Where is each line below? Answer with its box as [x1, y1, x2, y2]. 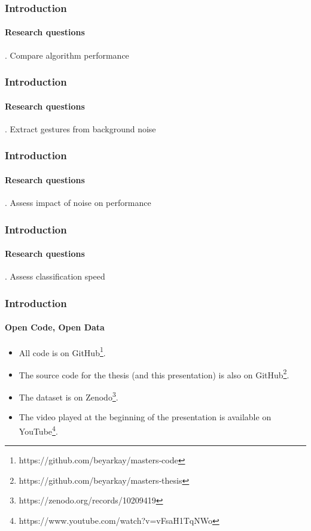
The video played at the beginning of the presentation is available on [19, 411, 272, 423]
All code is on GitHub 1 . [19, 344, 106, 359]
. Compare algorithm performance [5, 48, 129, 61]
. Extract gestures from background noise [5, 122, 156, 135]
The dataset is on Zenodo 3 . [19, 389, 118, 403]
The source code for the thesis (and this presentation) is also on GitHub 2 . [19, 366, 289, 381]
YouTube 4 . [19, 423, 58, 437]
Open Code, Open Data [5, 321, 105, 333]
